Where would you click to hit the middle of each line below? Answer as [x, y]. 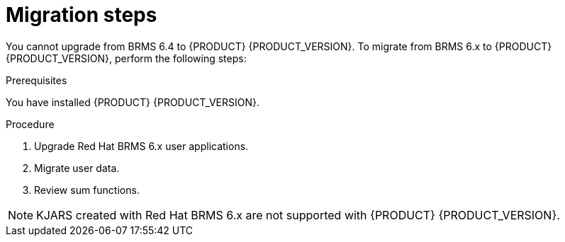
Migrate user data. [77, 168]
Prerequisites [37, 80]
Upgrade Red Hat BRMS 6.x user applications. [141, 146]
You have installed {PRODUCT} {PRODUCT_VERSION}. [133, 102]
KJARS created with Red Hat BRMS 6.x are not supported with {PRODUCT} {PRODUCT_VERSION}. [298, 215]
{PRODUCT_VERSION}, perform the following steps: [126, 58]
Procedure [30, 124]
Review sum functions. [87, 190]
